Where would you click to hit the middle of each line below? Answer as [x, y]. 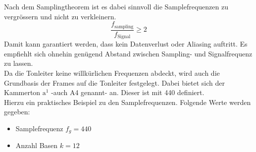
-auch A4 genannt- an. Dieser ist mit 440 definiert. [128, 92]
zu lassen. [19, 63]
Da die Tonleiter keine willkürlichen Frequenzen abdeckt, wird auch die [112, 73]
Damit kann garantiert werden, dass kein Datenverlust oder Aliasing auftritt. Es [126, 44]
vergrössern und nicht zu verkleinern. [60, 16]
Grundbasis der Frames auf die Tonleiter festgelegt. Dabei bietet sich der [114, 82]
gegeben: [17, 112]
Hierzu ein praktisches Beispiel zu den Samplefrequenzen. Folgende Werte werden [128, 102]
